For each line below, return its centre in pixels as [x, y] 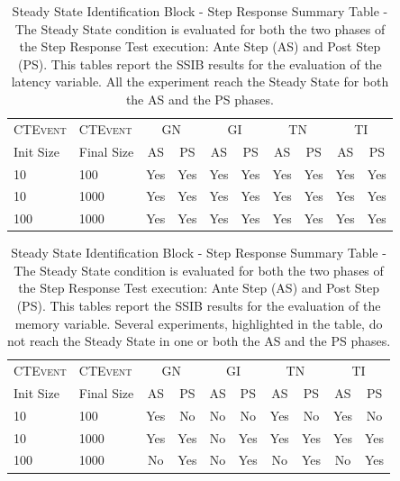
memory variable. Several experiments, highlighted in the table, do [199, 323]
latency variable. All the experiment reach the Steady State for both [200, 82]
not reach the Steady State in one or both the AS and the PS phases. [199, 341]
